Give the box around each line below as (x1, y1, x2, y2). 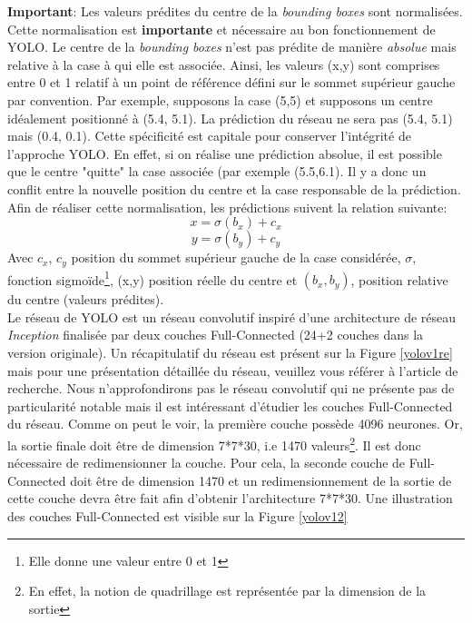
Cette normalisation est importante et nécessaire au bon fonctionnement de (7, 19, 436, 38)
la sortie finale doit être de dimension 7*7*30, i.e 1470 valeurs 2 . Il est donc (7, 432, 421, 454)
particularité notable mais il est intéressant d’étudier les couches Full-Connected (7, 396, 453, 415)
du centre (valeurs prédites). (7, 290, 164, 309)
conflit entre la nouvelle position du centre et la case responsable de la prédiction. (7, 179, 461, 198)
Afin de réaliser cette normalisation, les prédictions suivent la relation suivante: (7, 197, 447, 216)
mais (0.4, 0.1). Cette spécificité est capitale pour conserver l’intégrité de (7, 126, 411, 145)
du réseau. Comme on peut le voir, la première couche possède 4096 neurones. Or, (7, 414, 463, 433)
